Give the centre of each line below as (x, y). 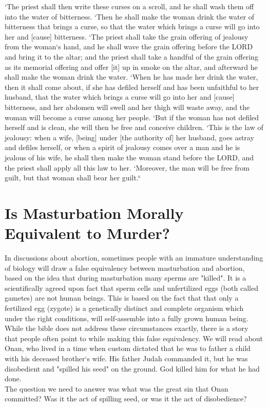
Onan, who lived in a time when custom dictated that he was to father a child (128, 348)
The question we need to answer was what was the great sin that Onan (117, 388)
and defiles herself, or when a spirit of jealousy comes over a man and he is (122, 147)
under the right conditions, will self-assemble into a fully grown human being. (127, 318)
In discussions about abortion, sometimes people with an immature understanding (134, 257)
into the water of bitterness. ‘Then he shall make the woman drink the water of (130, 16)
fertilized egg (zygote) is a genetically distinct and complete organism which (124, 308)
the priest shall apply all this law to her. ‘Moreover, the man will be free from (127, 167)
